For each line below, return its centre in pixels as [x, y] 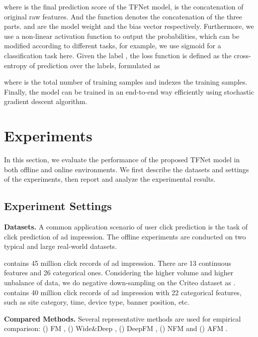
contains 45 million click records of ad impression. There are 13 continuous [118, 263]
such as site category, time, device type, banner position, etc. [97, 302]
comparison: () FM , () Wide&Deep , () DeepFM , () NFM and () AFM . [116, 328]
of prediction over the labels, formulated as [94, 65]
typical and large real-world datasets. [60, 246]
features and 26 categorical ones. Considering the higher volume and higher [119, 273]
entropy [16, 65]
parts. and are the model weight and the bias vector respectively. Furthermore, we [129, 26]
